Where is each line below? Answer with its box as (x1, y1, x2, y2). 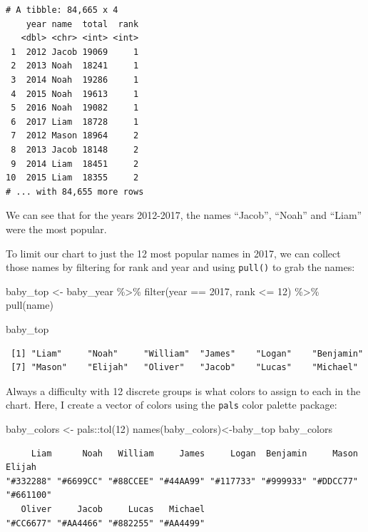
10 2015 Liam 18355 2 (6, 173, 139, 183)
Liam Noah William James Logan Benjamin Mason (31, 448, 358, 459)
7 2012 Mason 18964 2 (11, 131, 139, 141)
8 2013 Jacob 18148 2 (11, 144, 139, 155)
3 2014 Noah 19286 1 (11, 74, 139, 85)
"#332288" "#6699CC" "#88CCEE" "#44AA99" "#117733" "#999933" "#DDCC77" (6, 476, 358, 486)
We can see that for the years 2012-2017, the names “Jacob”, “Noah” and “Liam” (6, 208, 362, 222)
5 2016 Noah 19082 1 (11, 103, 139, 113)
